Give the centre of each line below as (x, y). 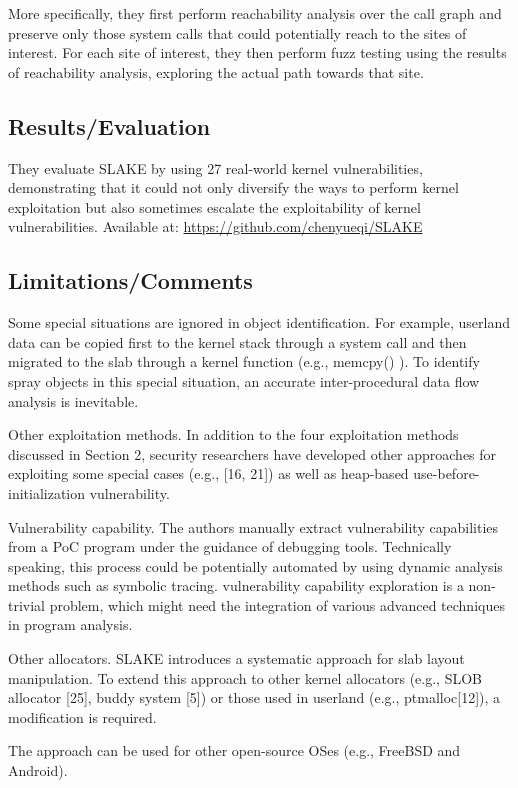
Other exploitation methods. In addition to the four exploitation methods (233, 434)
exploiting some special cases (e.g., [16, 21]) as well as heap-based (208, 473)
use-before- (446, 473)
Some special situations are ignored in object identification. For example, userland (259, 322)
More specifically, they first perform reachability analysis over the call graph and (255, 13)
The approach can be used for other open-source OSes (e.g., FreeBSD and (234, 750)
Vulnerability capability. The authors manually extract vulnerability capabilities (253, 526)
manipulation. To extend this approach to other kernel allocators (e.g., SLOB (245, 677)
